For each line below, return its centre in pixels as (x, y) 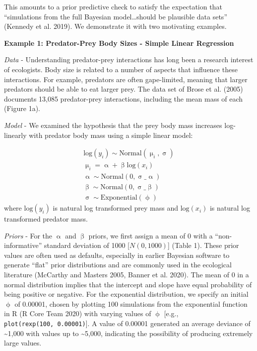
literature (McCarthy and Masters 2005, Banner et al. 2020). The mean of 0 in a (127, 275)
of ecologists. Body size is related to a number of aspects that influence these (121, 69)
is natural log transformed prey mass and (116, 208)
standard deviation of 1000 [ (87, 245)
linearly (15, 135)
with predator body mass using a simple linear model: (111, 135)
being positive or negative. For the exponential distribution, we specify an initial (126, 294)
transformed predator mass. (46, 219)
